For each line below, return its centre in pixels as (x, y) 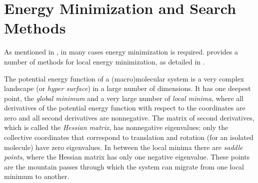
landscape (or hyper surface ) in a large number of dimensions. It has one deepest (127, 88)
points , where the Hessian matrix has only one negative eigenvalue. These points (127, 157)
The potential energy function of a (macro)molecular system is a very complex (124, 78)
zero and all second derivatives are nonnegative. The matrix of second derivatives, (129, 117)
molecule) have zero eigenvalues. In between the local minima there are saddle (123, 147)
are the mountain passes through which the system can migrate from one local (124, 166)
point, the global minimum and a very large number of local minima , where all (124, 98)
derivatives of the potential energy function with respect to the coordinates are (125, 108)
